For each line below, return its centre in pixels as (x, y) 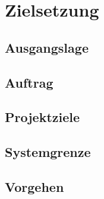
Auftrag (29, 82)
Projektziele (42, 117)
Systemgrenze (48, 152)
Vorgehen (34, 186)
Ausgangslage (47, 47)
